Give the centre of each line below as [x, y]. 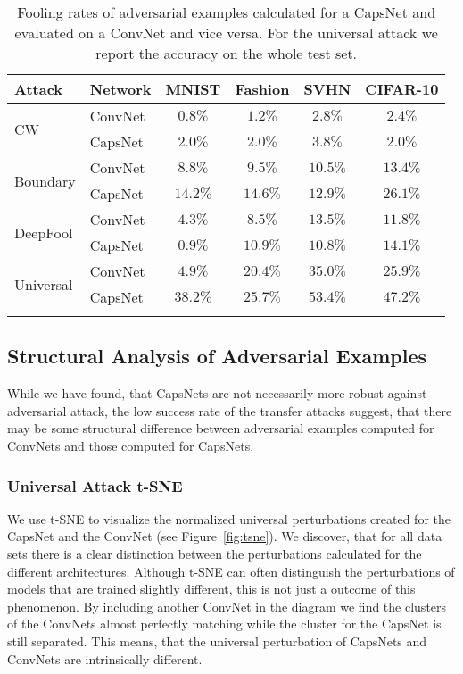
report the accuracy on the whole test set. [227, 53]
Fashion [262, 89]
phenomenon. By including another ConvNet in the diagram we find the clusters [227, 606]
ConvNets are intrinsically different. [105, 658]
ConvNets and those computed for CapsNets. [131, 445]
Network [120, 89]
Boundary [45, 180]
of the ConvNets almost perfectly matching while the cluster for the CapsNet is [224, 624]
